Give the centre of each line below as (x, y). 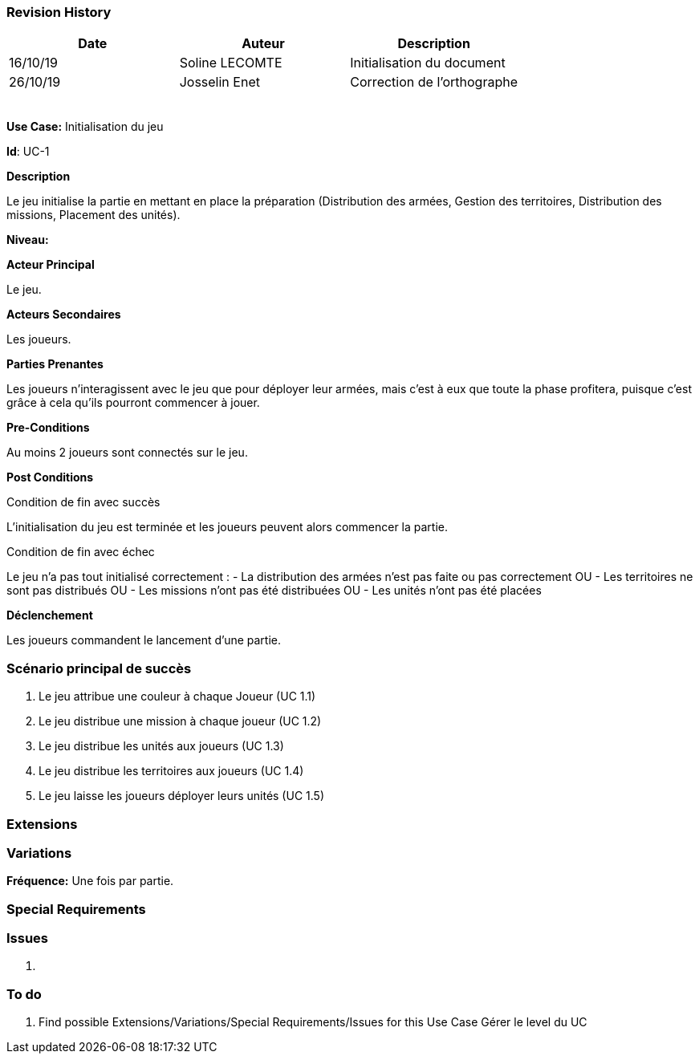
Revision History (59, 12)
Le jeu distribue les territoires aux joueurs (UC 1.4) (171, 771)
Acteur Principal (51, 265)
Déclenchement (50, 615)
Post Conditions (50, 477)
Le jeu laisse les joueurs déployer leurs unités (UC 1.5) (182, 796)
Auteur (263, 44)
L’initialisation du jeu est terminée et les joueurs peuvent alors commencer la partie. (228, 527)
